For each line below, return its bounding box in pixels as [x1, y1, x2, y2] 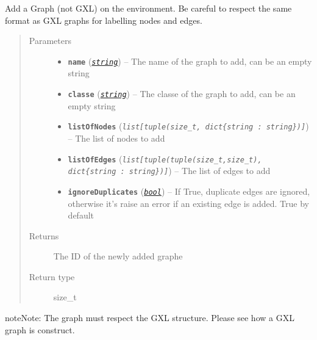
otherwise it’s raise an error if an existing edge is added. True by [68, 197, 309, 209]
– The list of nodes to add [68, 131, 165, 144]
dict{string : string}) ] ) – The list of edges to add [68, 164, 271, 177]
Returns [29, 229, 59, 242]
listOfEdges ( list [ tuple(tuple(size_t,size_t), [68, 152, 262, 165]
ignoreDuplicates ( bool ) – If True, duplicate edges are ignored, [68, 184, 310, 197]
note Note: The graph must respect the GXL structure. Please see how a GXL [5, 311, 294, 324]
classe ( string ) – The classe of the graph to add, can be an [68, 87, 296, 100]
